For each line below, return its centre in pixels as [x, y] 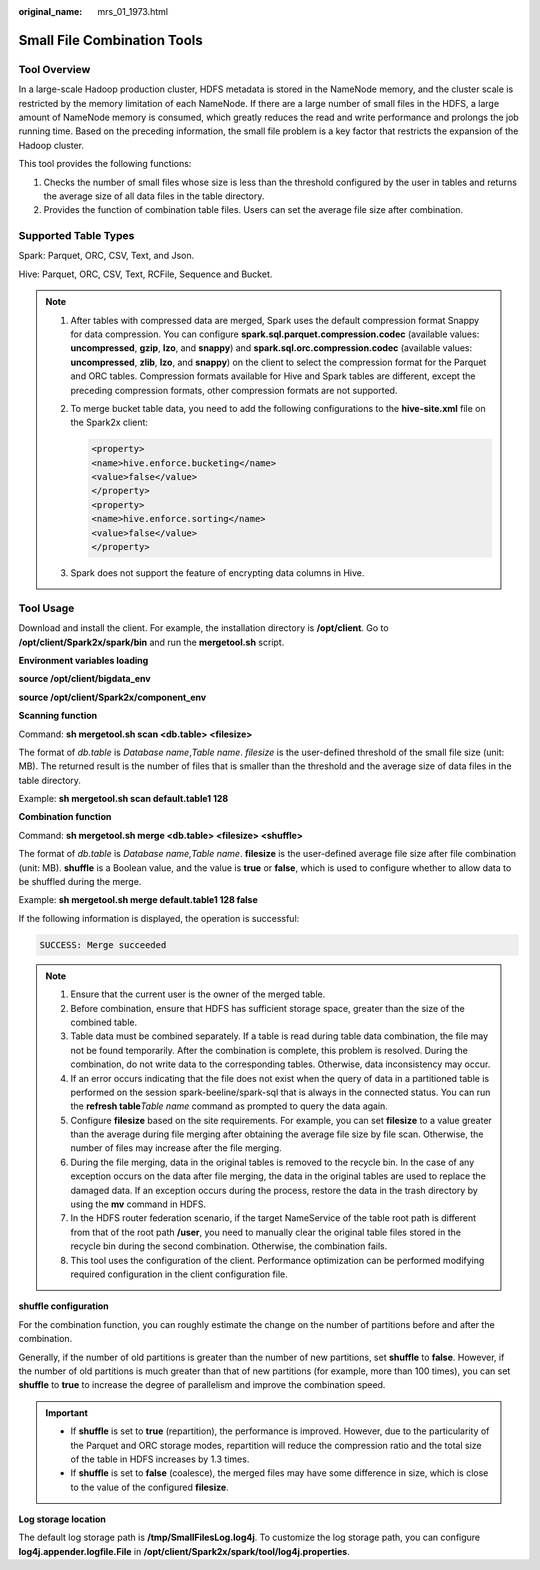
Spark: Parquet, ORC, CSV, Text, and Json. [106, 256]
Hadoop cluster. [51, 145]
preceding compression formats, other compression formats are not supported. [234, 390]
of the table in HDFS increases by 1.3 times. [160, 1459]
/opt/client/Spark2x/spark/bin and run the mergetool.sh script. [151, 642]
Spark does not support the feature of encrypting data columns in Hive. [217, 573]
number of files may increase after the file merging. [176, 1148]
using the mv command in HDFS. [138, 1204]
